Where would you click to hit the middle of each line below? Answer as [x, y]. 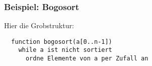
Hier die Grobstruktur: [39, 25]
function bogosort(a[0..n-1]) [62, 42]
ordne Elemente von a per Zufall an [87, 59]
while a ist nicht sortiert [65, 50]
